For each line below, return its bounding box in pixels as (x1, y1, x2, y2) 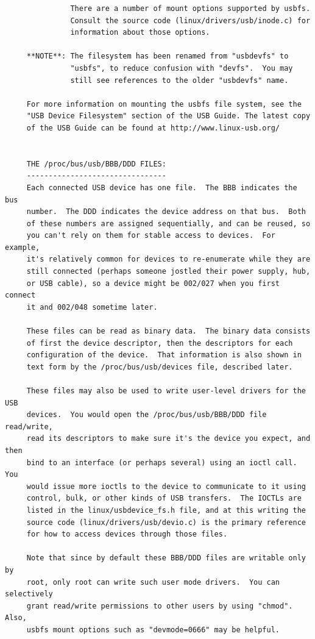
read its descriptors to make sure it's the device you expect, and (26, 434, 311, 443)
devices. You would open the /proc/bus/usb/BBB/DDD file (26, 410, 267, 419)
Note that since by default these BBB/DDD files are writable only (26, 554, 306, 563)
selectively (5, 590, 53, 599)
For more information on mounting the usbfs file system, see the (26, 99, 302, 109)
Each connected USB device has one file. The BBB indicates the (26, 183, 297, 192)
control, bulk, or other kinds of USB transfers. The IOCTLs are (26, 494, 302, 503)
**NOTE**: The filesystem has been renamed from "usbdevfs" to (26, 52, 289, 61)
